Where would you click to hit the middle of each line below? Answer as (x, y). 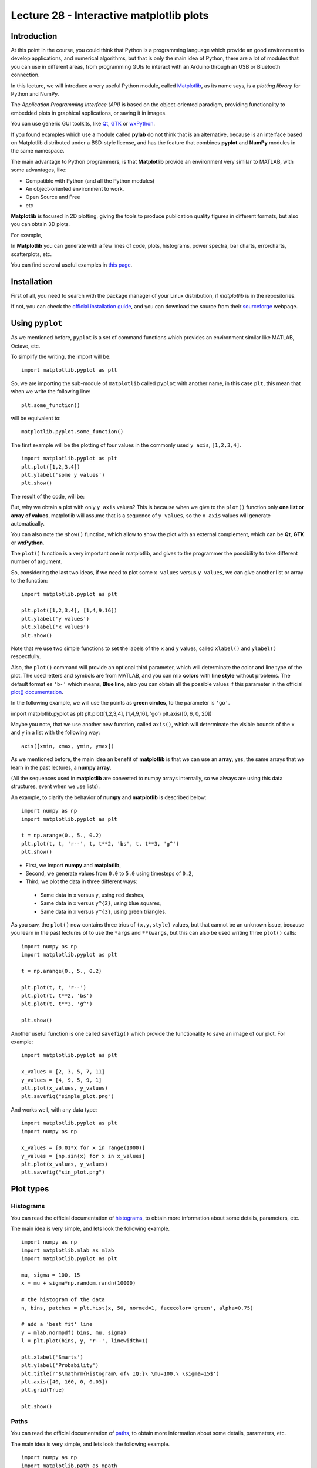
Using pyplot (37, 323)
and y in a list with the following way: (55, 733)
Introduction (34, 36)
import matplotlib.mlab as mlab (68, 1250)
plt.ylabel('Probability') (60, 1366)
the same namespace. (38, 151)
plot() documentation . (37, 692)
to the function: (29, 581)
